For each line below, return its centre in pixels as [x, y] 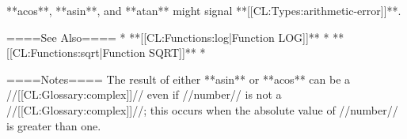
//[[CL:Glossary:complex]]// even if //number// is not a [144, 94]
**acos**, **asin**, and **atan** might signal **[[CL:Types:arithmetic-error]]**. [204, 10]
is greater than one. [54, 125]
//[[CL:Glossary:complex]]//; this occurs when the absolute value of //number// [202, 109]
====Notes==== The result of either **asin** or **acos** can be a [179, 79]
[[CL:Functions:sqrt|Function [76, 53]
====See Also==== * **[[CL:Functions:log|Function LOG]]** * [168, 37]
